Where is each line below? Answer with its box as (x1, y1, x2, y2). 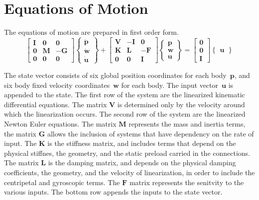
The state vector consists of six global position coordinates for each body (4, 69, 227, 80)
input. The (4, 138, 37, 148)
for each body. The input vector (121, 79, 219, 90)
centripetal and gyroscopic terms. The (4, 177, 120, 187)
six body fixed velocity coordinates (4, 79, 110, 90)
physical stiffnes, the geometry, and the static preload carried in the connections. (4, 147, 251, 158)
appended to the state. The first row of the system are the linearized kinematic (4, 89, 245, 100)
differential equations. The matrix (4, 99, 107, 109)
